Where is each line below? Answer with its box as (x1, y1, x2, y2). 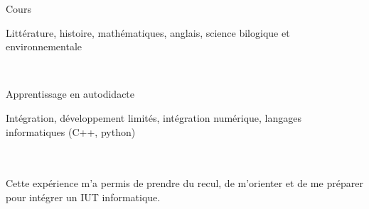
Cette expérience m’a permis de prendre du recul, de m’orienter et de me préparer (6, 176, 363, 191)
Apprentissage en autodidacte (6, 86, 135, 101)
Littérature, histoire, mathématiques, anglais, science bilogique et (6, 25, 290, 40)
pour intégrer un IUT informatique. (6, 189, 161, 204)
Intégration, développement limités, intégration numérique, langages (6, 110, 302, 125)
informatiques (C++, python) (6, 124, 136, 139)
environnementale (6, 39, 82, 54)
